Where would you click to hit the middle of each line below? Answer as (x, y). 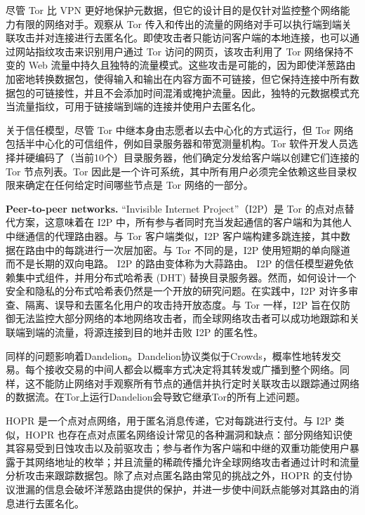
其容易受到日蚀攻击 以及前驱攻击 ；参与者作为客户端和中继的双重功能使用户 (178, 448)
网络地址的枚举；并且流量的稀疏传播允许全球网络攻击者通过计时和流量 (197, 461)
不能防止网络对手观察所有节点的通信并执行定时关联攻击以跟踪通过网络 (197, 383)
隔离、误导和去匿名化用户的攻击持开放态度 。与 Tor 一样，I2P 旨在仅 (183, 304)
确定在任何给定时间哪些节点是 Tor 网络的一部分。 (139, 185)
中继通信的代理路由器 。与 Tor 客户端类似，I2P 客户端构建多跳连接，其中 (173, 235)
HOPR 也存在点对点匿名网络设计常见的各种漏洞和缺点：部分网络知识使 (188, 434)
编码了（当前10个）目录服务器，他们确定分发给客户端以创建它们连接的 (197, 157)
